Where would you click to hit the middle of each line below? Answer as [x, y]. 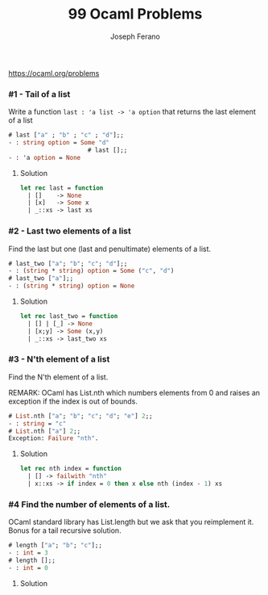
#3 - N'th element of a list [59, 359]
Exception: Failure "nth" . [54, 438]
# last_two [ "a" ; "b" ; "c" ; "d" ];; [68, 263]
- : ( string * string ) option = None [72, 286]
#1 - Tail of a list [39, 94]
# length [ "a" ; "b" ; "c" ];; [56, 546]
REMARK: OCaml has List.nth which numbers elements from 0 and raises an [134, 392]
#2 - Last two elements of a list [70, 231]
